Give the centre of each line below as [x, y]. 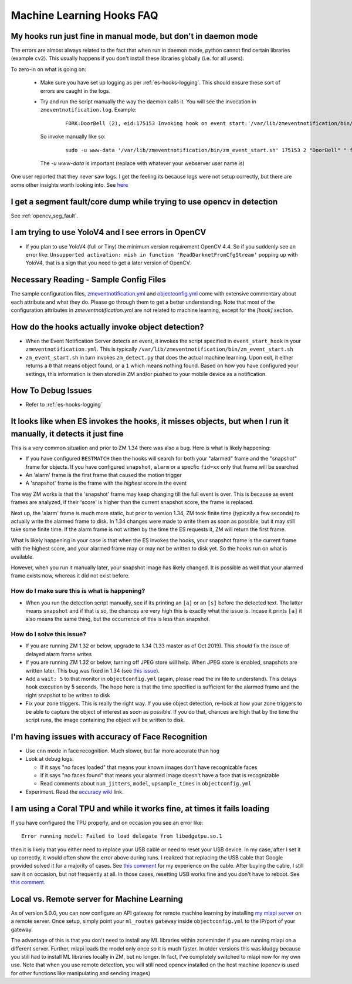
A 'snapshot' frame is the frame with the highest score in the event [106, 483]
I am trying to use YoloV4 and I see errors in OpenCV [109, 232]
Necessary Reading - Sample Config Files [89, 280]
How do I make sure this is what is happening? [78, 591]
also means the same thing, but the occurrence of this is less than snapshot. [118, 619]
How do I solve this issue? [48, 634]
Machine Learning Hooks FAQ [84, 15]
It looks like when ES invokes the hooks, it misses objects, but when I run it [150, 422]
